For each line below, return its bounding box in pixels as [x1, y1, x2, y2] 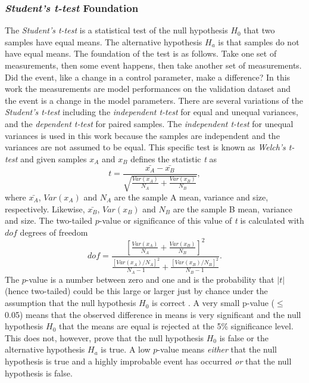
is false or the [219, 331, 269, 344]
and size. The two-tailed [5, 214, 93, 227]
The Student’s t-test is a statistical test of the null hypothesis [5, 24, 228, 36]
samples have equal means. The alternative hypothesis [5, 35, 202, 48]
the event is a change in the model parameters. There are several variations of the [5, 94, 303, 106]
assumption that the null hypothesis [5, 296, 136, 309]
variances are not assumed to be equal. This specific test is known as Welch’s [5, 141, 286, 153]
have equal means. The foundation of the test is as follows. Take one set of [5, 47, 277, 60]
